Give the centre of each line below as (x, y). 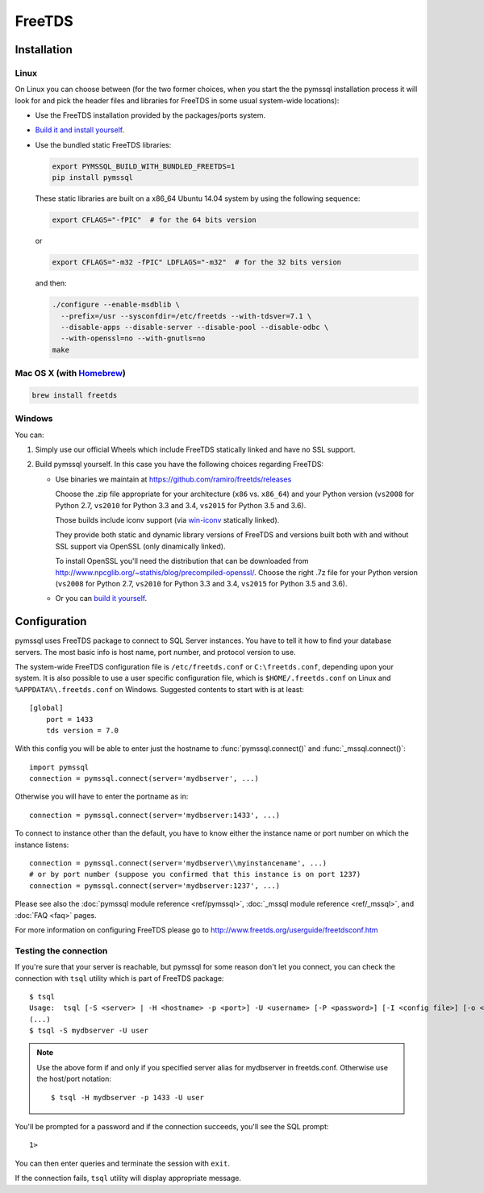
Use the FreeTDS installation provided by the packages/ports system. (150, 115)
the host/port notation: (74, 1079)
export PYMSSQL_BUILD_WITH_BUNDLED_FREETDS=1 (144, 166)
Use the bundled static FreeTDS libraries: (103, 144)
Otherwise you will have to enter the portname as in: (102, 797)
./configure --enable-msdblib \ (116, 305)
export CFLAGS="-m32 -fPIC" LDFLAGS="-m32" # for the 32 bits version (197, 263)
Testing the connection (61, 950)
